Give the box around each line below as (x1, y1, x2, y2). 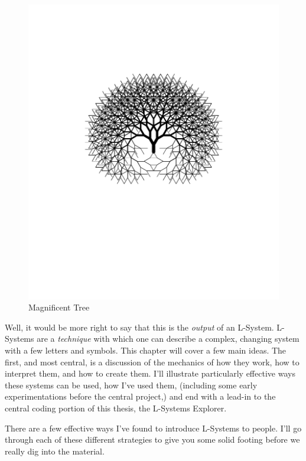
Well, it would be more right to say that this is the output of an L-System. (5, 321, 274, 333)
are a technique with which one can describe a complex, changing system (37, 332, 300, 345)
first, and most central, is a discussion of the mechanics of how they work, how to (5, 355, 300, 368)
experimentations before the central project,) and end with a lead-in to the (5, 390, 276, 403)
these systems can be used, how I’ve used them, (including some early (5, 378, 258, 391)
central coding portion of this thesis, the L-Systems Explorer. (5, 401, 227, 414)
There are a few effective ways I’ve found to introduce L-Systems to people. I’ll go (5, 421, 302, 434)
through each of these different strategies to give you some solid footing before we (5, 433, 300, 446)
